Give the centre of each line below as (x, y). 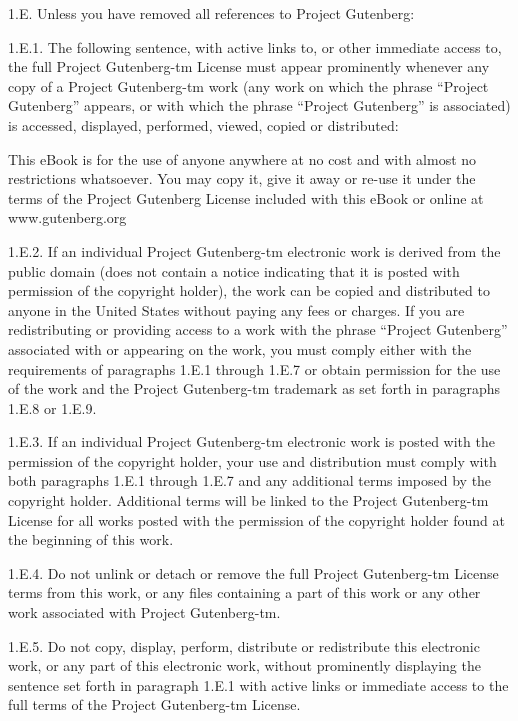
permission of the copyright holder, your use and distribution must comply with (252, 460)
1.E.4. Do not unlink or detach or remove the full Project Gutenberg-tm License (253, 572)
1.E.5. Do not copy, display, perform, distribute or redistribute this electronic (244, 645)
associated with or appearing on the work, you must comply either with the (240, 348)
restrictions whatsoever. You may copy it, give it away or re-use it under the (242, 178)
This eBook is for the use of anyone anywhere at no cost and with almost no (242, 158)
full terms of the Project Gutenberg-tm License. (154, 704)
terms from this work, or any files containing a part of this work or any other (244, 592)
